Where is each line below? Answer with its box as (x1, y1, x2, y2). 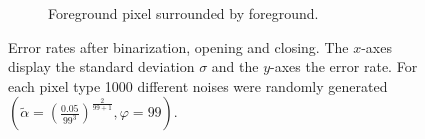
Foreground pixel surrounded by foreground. (48, 3, 319, 23)
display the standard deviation (8, 56, 195, 77)
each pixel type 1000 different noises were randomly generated (8, 75, 388, 96)
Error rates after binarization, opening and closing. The (8, 36, 349, 57)
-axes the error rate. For (270, 56, 418, 77)
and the (211, 56, 259, 77)
